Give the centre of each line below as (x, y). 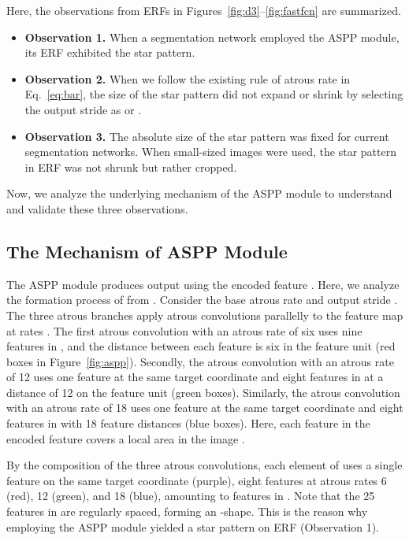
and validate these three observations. (97, 208)
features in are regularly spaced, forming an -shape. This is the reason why (187, 511)
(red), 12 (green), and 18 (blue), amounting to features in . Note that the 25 (191, 496)
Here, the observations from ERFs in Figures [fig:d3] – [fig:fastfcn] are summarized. (204, 10)
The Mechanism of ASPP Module (147, 251)
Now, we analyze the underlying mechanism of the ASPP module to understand (199, 193)
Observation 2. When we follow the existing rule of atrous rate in (188, 78)
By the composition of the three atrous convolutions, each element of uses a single (204, 465)
